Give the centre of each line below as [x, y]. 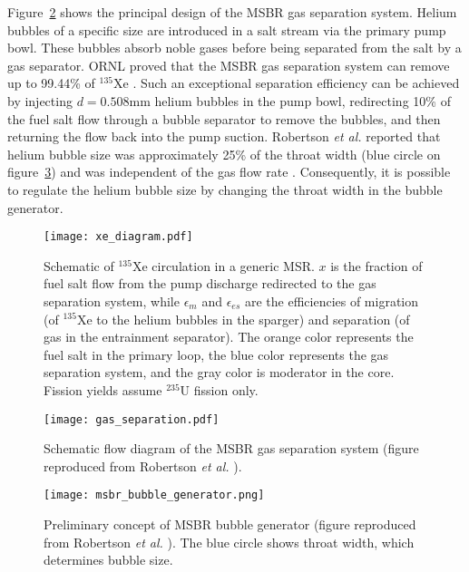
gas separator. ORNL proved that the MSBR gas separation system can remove [229, 65]
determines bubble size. [108, 560]
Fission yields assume [103, 389]
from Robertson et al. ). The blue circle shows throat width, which [229, 542]
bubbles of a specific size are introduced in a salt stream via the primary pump [227, 29]
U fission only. [219, 389]
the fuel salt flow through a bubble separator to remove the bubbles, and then [224, 118]
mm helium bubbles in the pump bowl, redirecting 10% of [290, 100]
